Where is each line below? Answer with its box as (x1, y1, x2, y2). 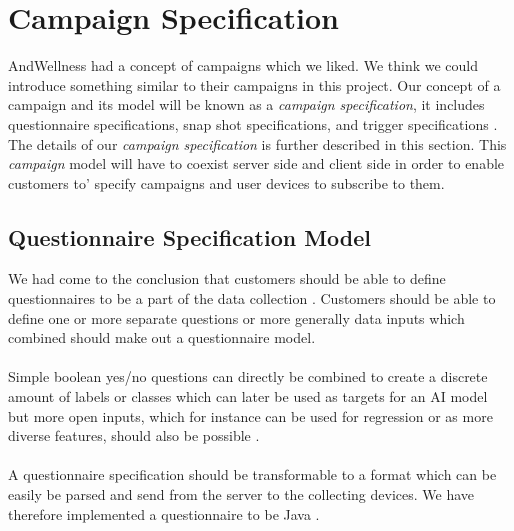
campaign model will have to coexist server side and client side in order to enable (8, 153, 505, 174)
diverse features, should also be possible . (8, 425, 260, 446)
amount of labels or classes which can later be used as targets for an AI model (8, 386, 488, 407)
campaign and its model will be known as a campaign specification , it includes (8, 94, 485, 115)
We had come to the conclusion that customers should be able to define (8, 268, 446, 289)
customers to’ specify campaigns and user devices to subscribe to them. (8, 172, 445, 193)
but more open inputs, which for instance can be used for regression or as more (8, 405, 493, 426)
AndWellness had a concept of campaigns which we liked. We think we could (8, 55, 478, 76)
